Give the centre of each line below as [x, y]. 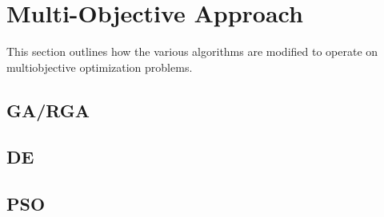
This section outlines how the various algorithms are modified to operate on [192, 51]
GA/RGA [48, 110]
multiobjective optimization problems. [100, 67]
